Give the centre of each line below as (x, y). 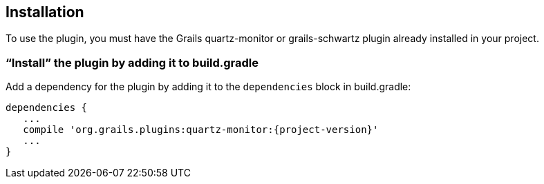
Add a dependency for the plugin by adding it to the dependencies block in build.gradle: (208, 87)
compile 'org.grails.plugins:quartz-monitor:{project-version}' (201, 130)
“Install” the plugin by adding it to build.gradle (132, 62)
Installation (45, 12)
